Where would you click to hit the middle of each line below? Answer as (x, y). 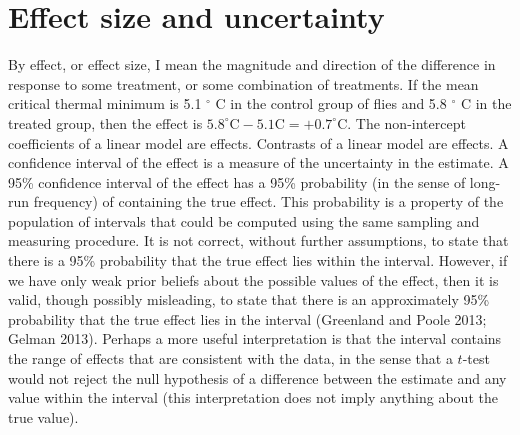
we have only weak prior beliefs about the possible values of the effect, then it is (253, 279)
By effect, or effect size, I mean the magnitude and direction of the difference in (252, 64)
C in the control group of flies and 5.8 (331, 103)
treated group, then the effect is (105, 122)
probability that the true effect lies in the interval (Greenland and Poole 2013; (247, 318)
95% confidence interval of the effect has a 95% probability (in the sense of (237, 181)
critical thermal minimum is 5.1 (105, 103)
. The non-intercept (406, 122)
